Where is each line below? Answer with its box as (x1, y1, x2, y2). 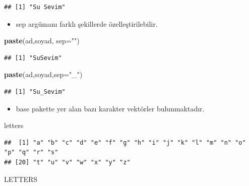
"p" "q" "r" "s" (4, 149, 58, 156)
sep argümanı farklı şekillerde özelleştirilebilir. (16, 18, 158, 29)
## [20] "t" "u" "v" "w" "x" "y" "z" (4, 158, 131, 166)
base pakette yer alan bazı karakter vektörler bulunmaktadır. (16, 103, 205, 113)
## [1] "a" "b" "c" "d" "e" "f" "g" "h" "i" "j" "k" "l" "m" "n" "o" (4, 139, 246, 146)
